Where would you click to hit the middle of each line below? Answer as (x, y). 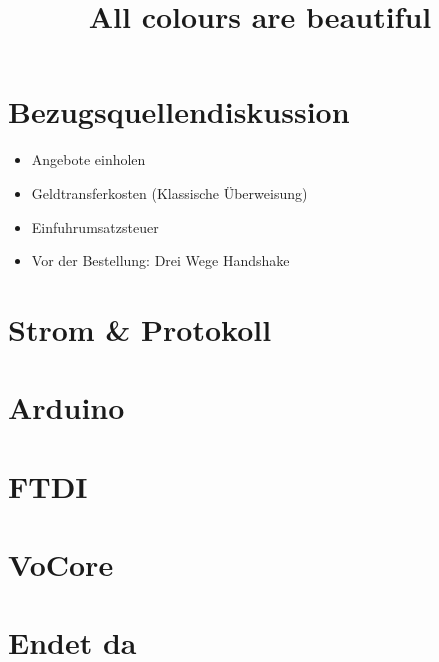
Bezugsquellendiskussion (179, 111)
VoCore (61, 564)
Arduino (66, 407)
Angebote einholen (88, 159)
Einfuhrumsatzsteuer (95, 226)
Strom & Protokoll (140, 328)
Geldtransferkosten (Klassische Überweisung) (169, 192)
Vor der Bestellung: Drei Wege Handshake (160, 260)
